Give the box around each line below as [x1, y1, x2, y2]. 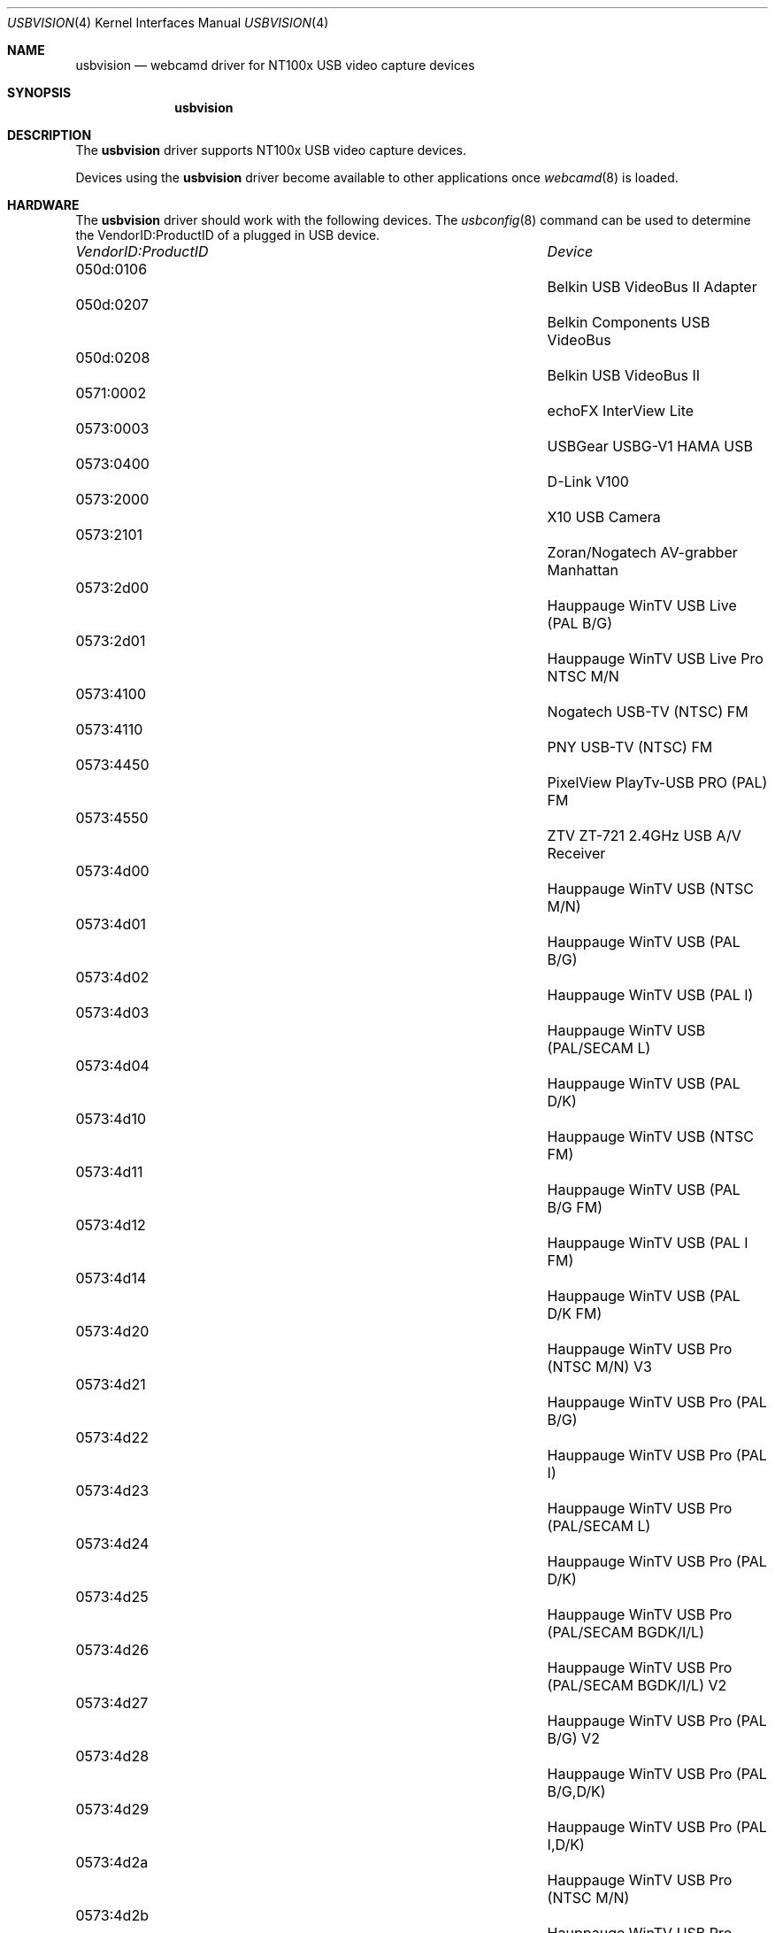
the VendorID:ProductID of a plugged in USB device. [75, 227, 380, 243]
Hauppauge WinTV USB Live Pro [547, 650, 763, 667]
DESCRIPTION [7, 127, 92, 142]
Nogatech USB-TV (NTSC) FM [547, 703, 748, 720]
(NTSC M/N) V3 [547, 1358, 652, 1375]
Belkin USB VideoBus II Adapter [547, 278, 757, 296]
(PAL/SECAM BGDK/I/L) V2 [547, 1676, 727, 1694]
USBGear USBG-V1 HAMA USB [547, 437, 753, 455]
